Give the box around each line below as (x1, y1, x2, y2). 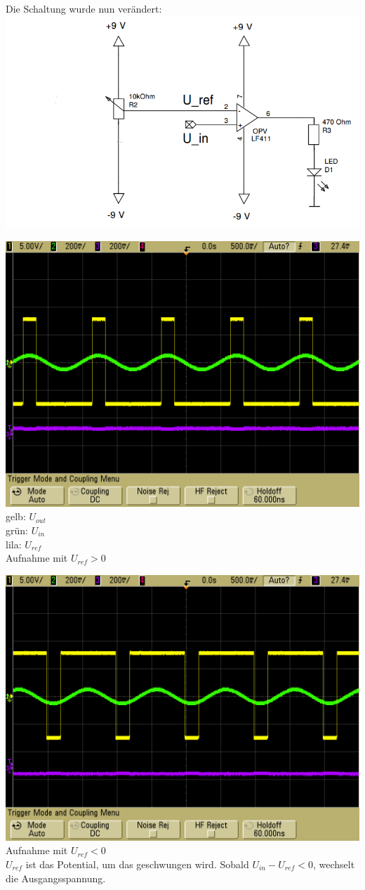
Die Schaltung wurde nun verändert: (6, 1, 162, 15)
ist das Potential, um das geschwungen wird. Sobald (25, 856, 249, 871)
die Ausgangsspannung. (6, 870, 106, 885)
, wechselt (312, 856, 355, 871)
